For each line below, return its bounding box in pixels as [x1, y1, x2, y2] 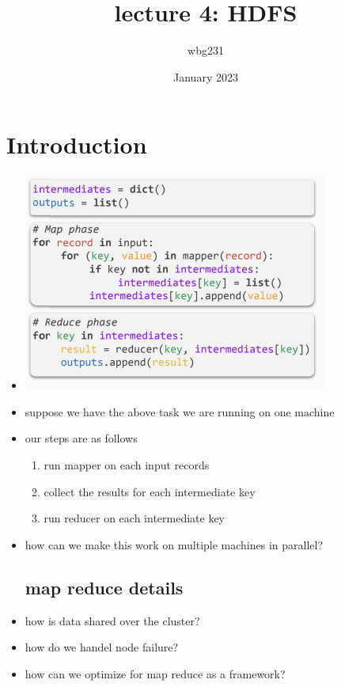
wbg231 [188, 42, 224, 59]
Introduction [6, 128, 147, 161]
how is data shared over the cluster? [25, 612, 200, 628]
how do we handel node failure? [25, 639, 179, 655]
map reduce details [25, 575, 184, 599]
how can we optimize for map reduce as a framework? [25, 665, 286, 681]
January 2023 [173, 68, 238, 85]
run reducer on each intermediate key [44, 510, 225, 526]
